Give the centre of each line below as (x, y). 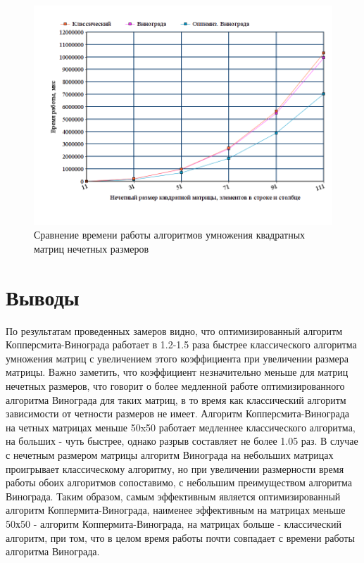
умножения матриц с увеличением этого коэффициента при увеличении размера (177, 358)
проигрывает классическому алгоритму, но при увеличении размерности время (175, 468)
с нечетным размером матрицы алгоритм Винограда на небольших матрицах (170, 455)
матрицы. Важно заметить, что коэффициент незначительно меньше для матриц (177, 372)
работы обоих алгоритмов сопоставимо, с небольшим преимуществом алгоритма (179, 482)
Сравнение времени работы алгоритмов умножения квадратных (170, 235)
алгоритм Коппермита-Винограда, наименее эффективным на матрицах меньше (176, 510)
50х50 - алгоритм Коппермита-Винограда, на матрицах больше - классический (174, 523)
